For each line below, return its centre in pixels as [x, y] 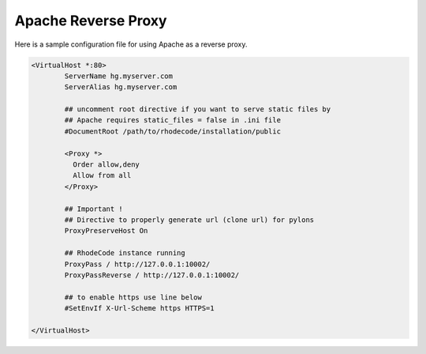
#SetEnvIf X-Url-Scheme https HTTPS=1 [139, 309]
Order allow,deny [106, 165]
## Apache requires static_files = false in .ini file [173, 120]
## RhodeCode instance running [125, 253]
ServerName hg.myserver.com [119, 76]
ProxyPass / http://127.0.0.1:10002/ [137, 264]
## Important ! [94, 209]
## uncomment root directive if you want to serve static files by [198, 109]
